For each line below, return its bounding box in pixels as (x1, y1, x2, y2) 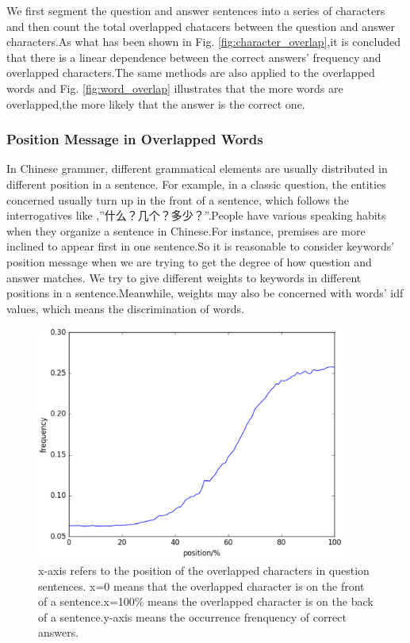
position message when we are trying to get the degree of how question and (6, 253, 372, 270)
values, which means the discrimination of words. (6, 300, 244, 316)
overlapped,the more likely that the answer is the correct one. (6, 95, 305, 112)
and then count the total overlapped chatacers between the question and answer (6, 17, 395, 34)
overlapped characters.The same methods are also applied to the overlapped (6, 64, 375, 81)
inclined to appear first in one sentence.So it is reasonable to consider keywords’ (6, 238, 395, 255)
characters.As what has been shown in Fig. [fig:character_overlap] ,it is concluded (6, 33, 401, 50)
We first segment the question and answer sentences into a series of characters (6, 2, 385, 18)
